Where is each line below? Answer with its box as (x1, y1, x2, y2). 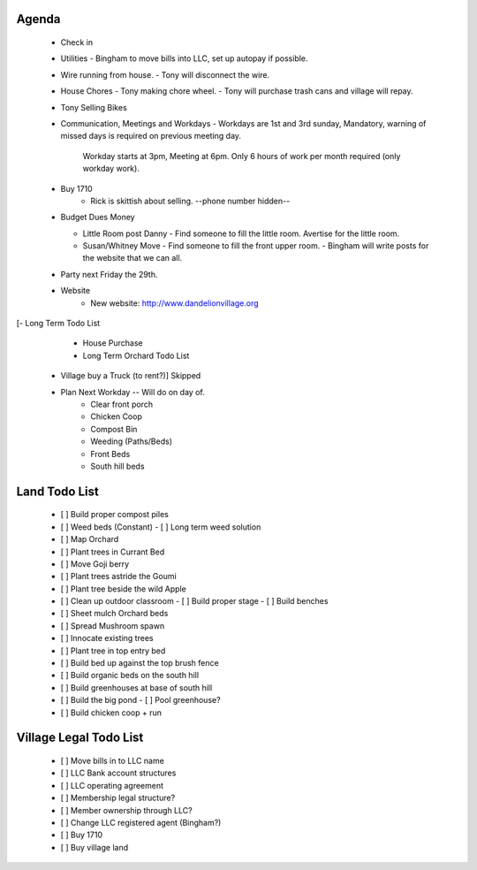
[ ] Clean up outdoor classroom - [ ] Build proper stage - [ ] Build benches (60, 596, 329, 607)
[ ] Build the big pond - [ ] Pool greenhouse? (60, 695, 221, 706)
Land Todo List (16, 484, 99, 499)
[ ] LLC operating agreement (60, 780, 163, 790)
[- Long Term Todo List (16, 318, 101, 329)
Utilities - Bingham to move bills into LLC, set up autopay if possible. (60, 53, 308, 64)
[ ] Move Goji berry (60, 558, 130, 569)
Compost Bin (90, 424, 138, 434)
